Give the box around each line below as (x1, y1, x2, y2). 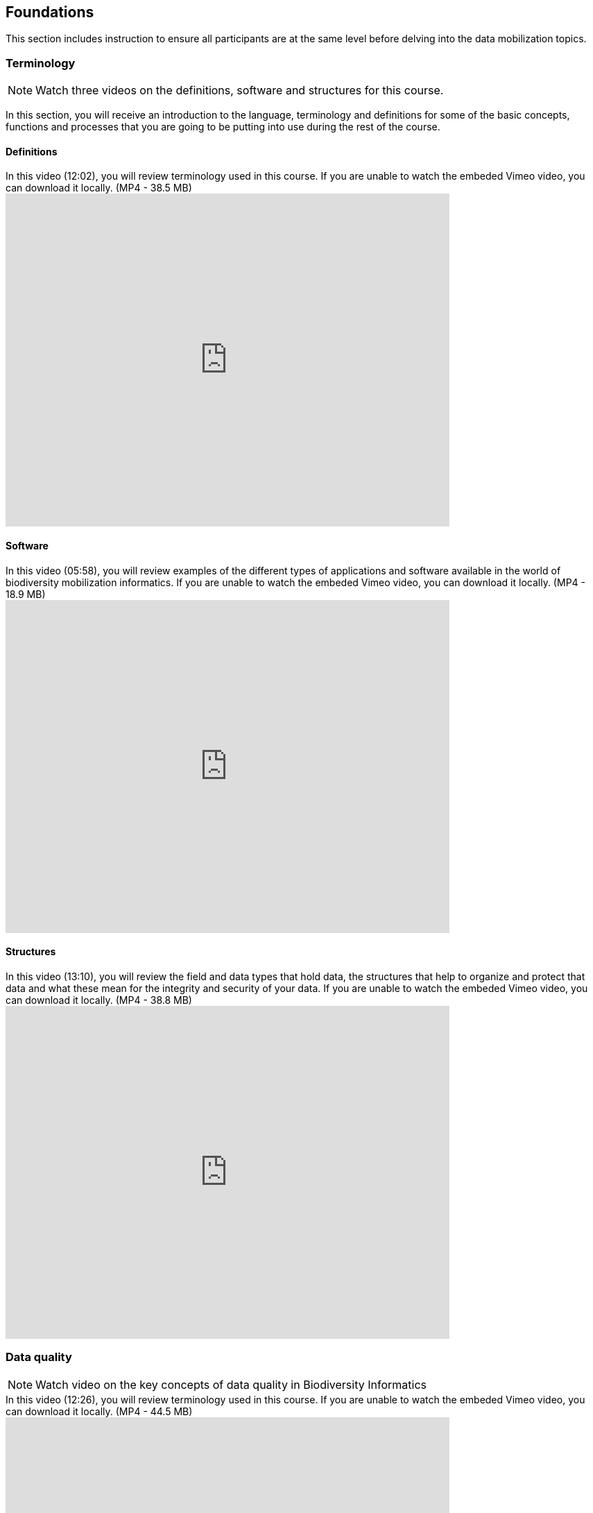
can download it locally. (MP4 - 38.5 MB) (6, 182, 192, 194)
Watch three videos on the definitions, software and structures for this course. (35, 83, 444, 98)
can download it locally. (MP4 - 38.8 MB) (6, 993, 192, 1006)
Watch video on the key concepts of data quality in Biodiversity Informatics (35, 1377, 427, 1392)
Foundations (6, 3, 94, 21)
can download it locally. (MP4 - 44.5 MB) (6, 1405, 193, 1417)
